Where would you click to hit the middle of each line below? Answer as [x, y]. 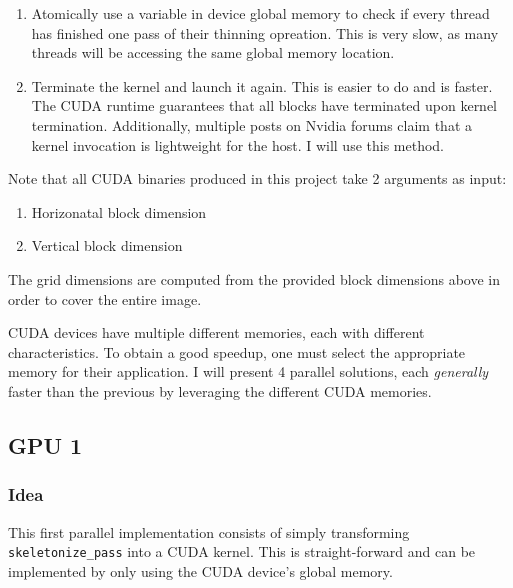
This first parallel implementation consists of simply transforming [209, 531]
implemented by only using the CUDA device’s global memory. [200, 570]
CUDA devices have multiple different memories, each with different [216, 332]
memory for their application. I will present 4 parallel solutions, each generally [248, 371]
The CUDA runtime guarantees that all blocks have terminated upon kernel [264, 105]
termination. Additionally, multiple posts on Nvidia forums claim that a [251, 124]
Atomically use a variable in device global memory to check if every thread [260, 13]
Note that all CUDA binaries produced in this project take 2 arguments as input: [257, 178]
